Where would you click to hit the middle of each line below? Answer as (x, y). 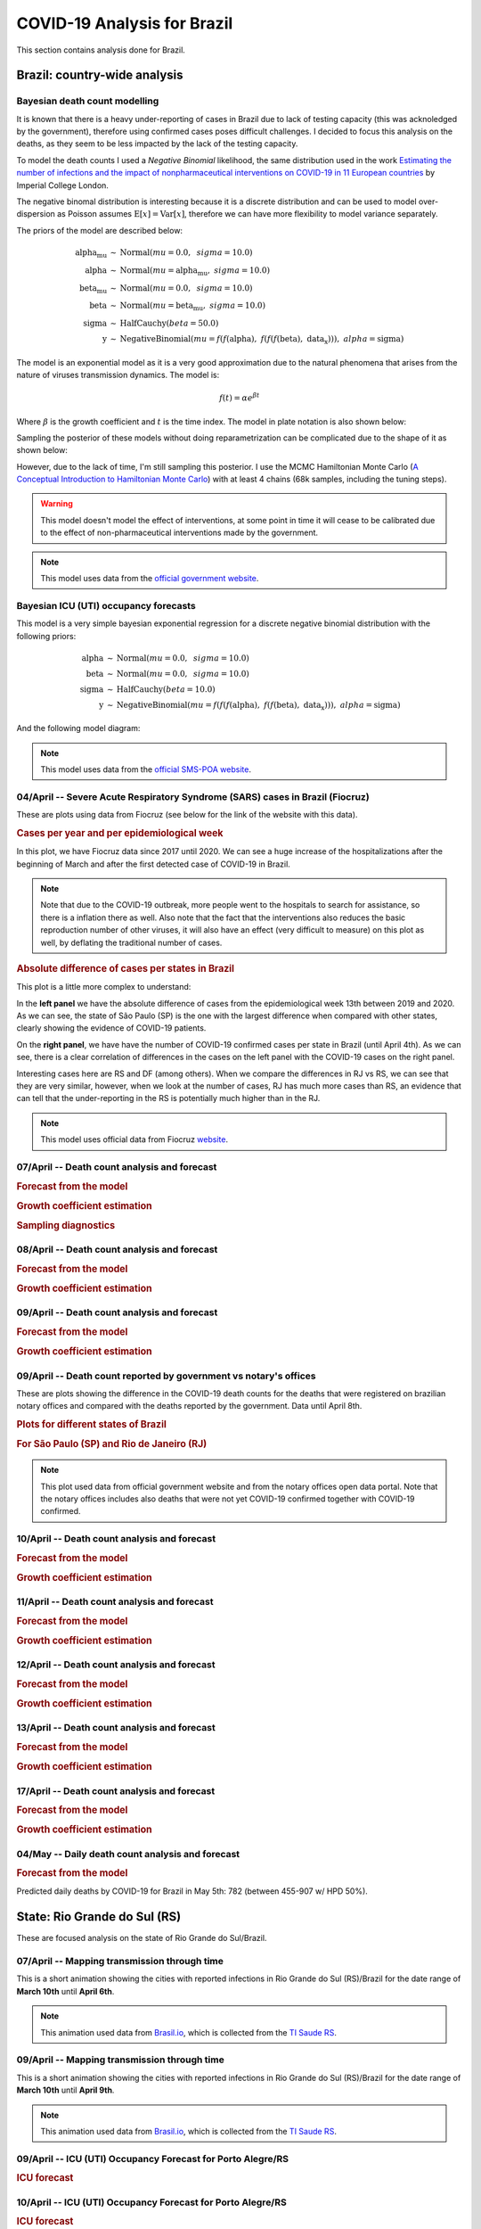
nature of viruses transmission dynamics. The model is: (118, 374)
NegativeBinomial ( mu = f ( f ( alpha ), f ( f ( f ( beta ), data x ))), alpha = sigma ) (262, 340)
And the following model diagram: (78, 728)
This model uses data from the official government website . (150, 579)
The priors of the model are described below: (99, 230)
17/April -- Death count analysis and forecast (116, 1790)
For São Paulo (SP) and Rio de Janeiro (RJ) (112, 1444)
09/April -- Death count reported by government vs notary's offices (166, 1376)
